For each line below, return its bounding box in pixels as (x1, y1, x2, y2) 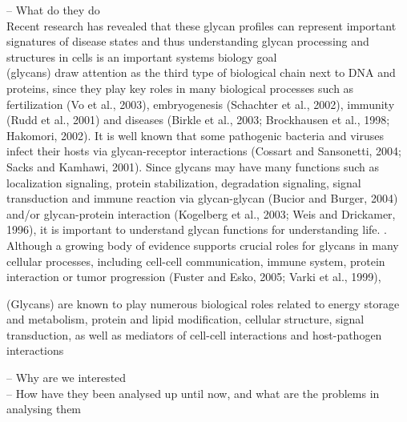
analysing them (6, 400, 82, 417)
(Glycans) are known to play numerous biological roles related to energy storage (6, 295, 400, 311)
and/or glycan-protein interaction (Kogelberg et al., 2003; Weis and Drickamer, (6, 205, 396, 222)
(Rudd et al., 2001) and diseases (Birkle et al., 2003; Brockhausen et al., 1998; (6, 111, 390, 128)
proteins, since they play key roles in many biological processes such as (6, 79, 354, 96)
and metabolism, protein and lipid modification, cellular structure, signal (6, 311, 365, 328)
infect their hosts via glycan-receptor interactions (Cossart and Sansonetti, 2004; (6, 143, 401, 159)
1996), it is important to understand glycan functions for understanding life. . (6, 221, 388, 238)
